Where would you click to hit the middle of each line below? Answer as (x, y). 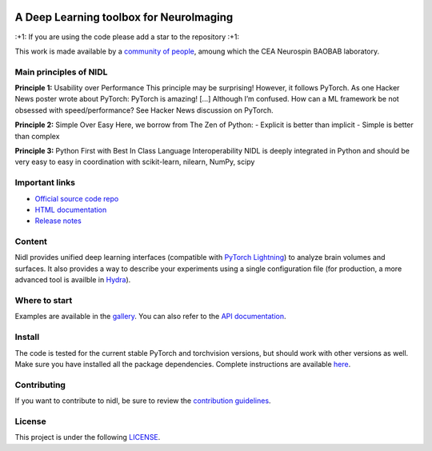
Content (31, 241)
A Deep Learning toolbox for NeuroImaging (124, 17)
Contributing (40, 385)
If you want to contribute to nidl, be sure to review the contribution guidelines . (143, 401)
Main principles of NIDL (61, 72)
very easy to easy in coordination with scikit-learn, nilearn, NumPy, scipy (135, 162)
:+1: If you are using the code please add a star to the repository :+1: (127, 37)
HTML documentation (71, 210)
